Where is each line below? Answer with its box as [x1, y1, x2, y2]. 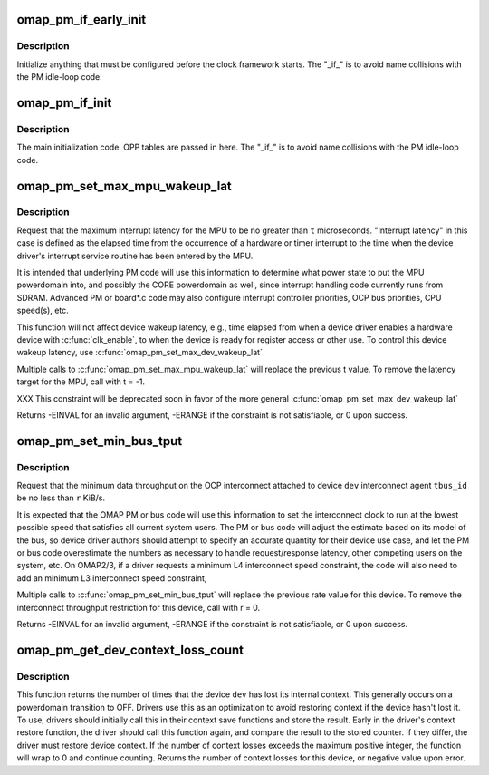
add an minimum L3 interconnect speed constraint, [16, 572, 207, 584]
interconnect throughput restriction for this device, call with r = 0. [16, 602, 261, 613]
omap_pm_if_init [16, 95, 112, 111]
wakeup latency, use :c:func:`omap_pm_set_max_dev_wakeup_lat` [16, 347, 263, 358]
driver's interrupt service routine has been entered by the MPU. [16, 250, 254, 261]
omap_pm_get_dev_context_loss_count [16, 642, 244, 657]
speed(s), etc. [16, 305, 70, 316]
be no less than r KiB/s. [16, 492, 106, 503]
